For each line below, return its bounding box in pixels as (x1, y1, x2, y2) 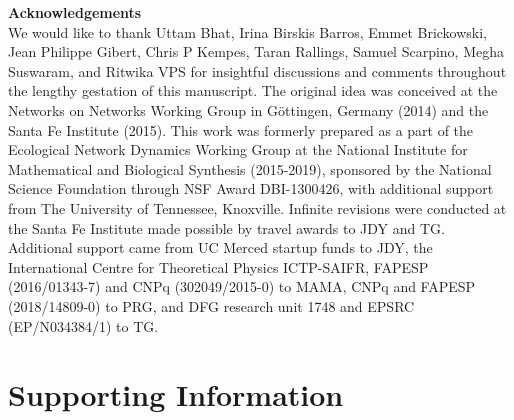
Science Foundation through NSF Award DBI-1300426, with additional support (8, 178, 494, 199)
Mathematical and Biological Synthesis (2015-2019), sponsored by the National (8, 158, 492, 179)
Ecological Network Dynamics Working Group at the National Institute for (8, 139, 468, 160)
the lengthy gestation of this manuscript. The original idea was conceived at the (8, 80, 498, 101)
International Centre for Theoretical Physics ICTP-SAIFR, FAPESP (8, 256, 429, 277)
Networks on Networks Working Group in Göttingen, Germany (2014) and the (8, 99, 489, 120)
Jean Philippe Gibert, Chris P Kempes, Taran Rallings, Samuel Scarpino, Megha (8, 41, 504, 62)
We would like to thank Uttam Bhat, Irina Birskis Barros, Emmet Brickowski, (8, 21, 488, 42)
